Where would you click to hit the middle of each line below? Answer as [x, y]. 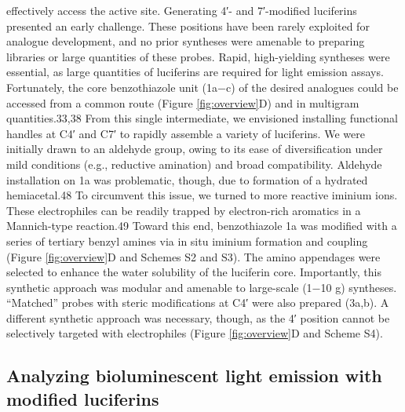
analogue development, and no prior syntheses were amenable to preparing [186, 41]
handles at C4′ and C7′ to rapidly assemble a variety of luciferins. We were [186, 133]
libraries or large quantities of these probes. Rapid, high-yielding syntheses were [198, 56]
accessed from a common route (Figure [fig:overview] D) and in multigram [183, 102]
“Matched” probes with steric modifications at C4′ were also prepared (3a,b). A [198, 303]
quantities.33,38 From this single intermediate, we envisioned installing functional [202, 118]
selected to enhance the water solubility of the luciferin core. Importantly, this [194, 272]
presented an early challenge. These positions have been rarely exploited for [188, 26]
